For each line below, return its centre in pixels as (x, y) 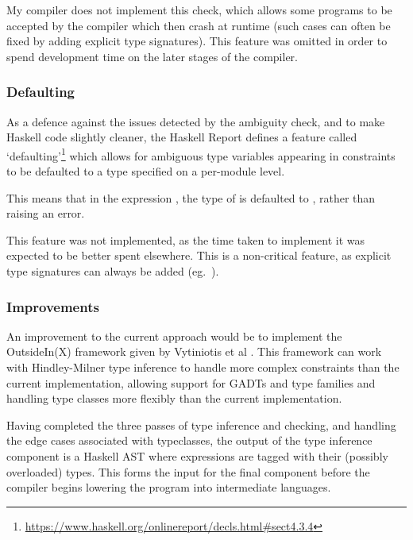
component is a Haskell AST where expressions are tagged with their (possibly (197, 455)
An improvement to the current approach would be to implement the (174, 336)
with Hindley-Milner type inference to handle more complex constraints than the (203, 367)
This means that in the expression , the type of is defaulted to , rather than (191, 197)
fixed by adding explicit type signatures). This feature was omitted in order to (197, 41)
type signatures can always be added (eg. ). (113, 271)
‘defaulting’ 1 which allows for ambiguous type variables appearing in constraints (201, 154)
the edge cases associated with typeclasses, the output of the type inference (189, 440)
